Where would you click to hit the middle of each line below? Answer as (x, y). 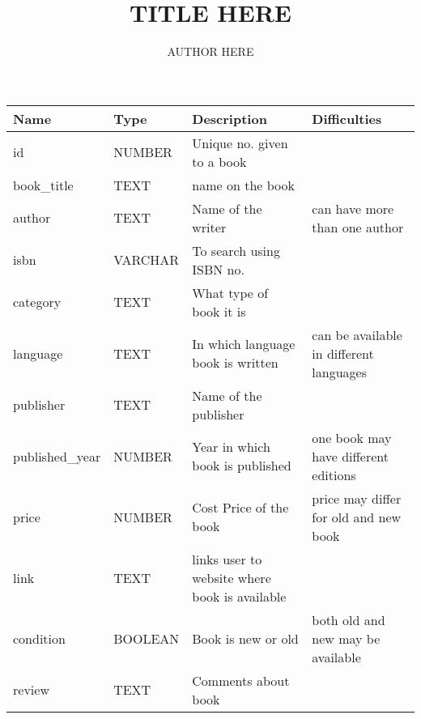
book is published (242, 466)
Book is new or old (245, 638)
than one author (358, 227)
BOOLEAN (147, 638)
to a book (219, 161)
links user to (227, 559)
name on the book (243, 185)
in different (343, 353)
